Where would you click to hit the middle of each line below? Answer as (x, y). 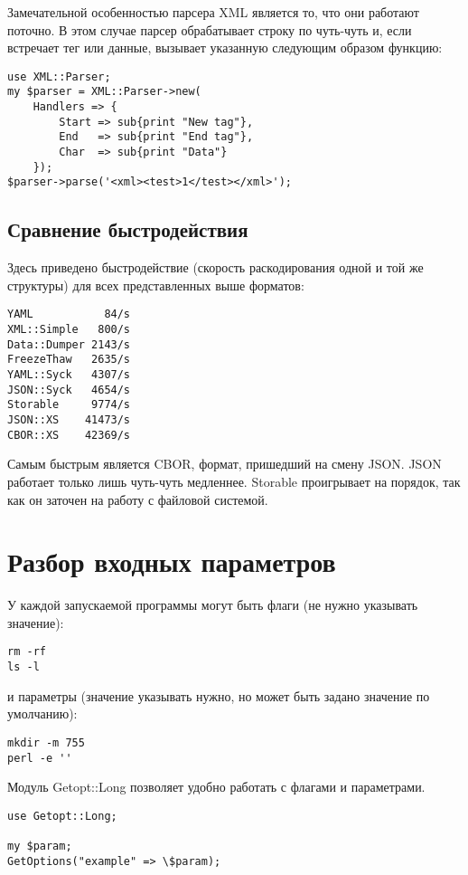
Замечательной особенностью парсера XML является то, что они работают (213, 12)
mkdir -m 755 (46, 742)
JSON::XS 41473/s (69, 420)
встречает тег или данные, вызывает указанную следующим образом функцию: (225, 48)
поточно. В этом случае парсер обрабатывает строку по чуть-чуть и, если (210, 29)
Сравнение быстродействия (128, 229)
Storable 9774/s (69, 405)
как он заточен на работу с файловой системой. (138, 499)
